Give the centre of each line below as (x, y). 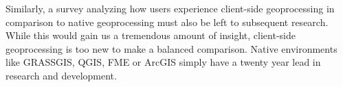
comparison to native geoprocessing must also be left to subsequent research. (167, 22)
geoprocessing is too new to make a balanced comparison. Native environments (171, 48)
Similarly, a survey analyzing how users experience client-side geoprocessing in (170, 8)
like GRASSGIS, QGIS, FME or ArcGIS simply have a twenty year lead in (163, 62)
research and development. (61, 75)
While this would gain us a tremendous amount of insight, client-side (151, 35)
